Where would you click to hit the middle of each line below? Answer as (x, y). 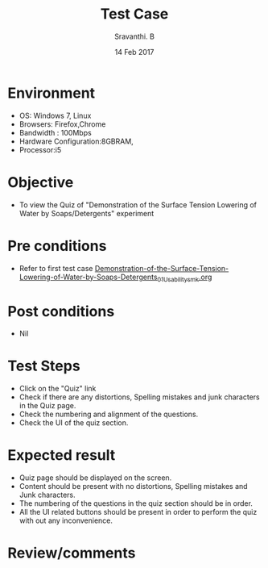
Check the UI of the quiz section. (74, 423)
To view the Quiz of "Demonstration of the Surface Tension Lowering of (138, 205)
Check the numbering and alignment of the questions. (109, 414)
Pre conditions (57, 246)
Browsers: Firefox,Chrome (62, 124)
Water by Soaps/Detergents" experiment (87, 213)
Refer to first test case (56, 268)
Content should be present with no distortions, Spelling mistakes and (133, 487)
